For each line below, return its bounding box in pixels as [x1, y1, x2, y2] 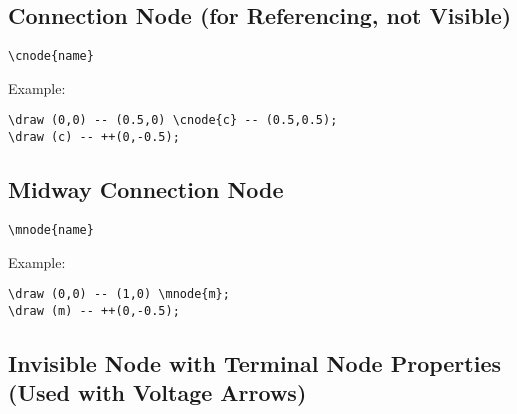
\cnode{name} [8, 49, 94, 64]
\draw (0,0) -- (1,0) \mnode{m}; [8, 287, 230, 302]
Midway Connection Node [8, 174, 284, 205]
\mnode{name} [8, 222, 94, 237]
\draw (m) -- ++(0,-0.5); [8, 303, 180, 318]
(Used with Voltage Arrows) [8, 377, 307, 408]
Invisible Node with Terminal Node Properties [8, 347, 502, 378]
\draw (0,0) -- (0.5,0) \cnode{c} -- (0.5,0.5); [8, 113, 338, 128]
